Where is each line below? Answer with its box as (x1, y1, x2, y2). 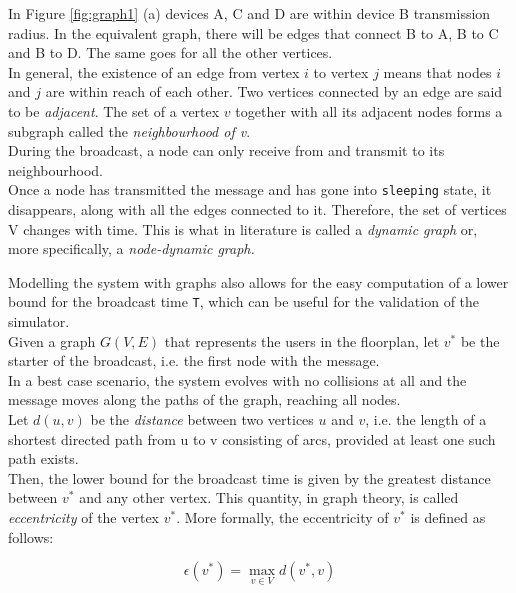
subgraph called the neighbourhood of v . (8, 120, 251, 141)
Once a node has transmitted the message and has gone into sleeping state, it (8, 179, 492, 200)
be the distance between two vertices (90, 409, 314, 429)
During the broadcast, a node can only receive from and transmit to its (8, 140, 445, 161)
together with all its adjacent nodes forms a (235, 100, 503, 121)
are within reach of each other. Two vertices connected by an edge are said (45, 81, 503, 102)
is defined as (410, 506, 486, 527)
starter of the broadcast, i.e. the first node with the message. (8, 350, 380, 371)
